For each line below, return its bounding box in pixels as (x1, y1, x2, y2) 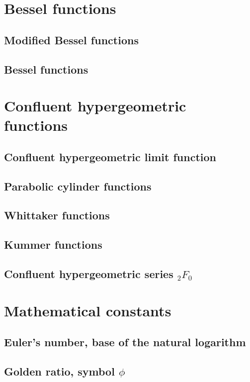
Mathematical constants (4, 300, 171, 320)
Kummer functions (4, 237, 102, 252)
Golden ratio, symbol (4, 363, 115, 379)
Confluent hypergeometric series (4, 266, 173, 282)
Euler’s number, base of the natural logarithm (4, 334, 246, 350)
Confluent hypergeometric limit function (4, 149, 217, 164)
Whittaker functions (4, 207, 110, 223)
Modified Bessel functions (4, 32, 139, 47)
